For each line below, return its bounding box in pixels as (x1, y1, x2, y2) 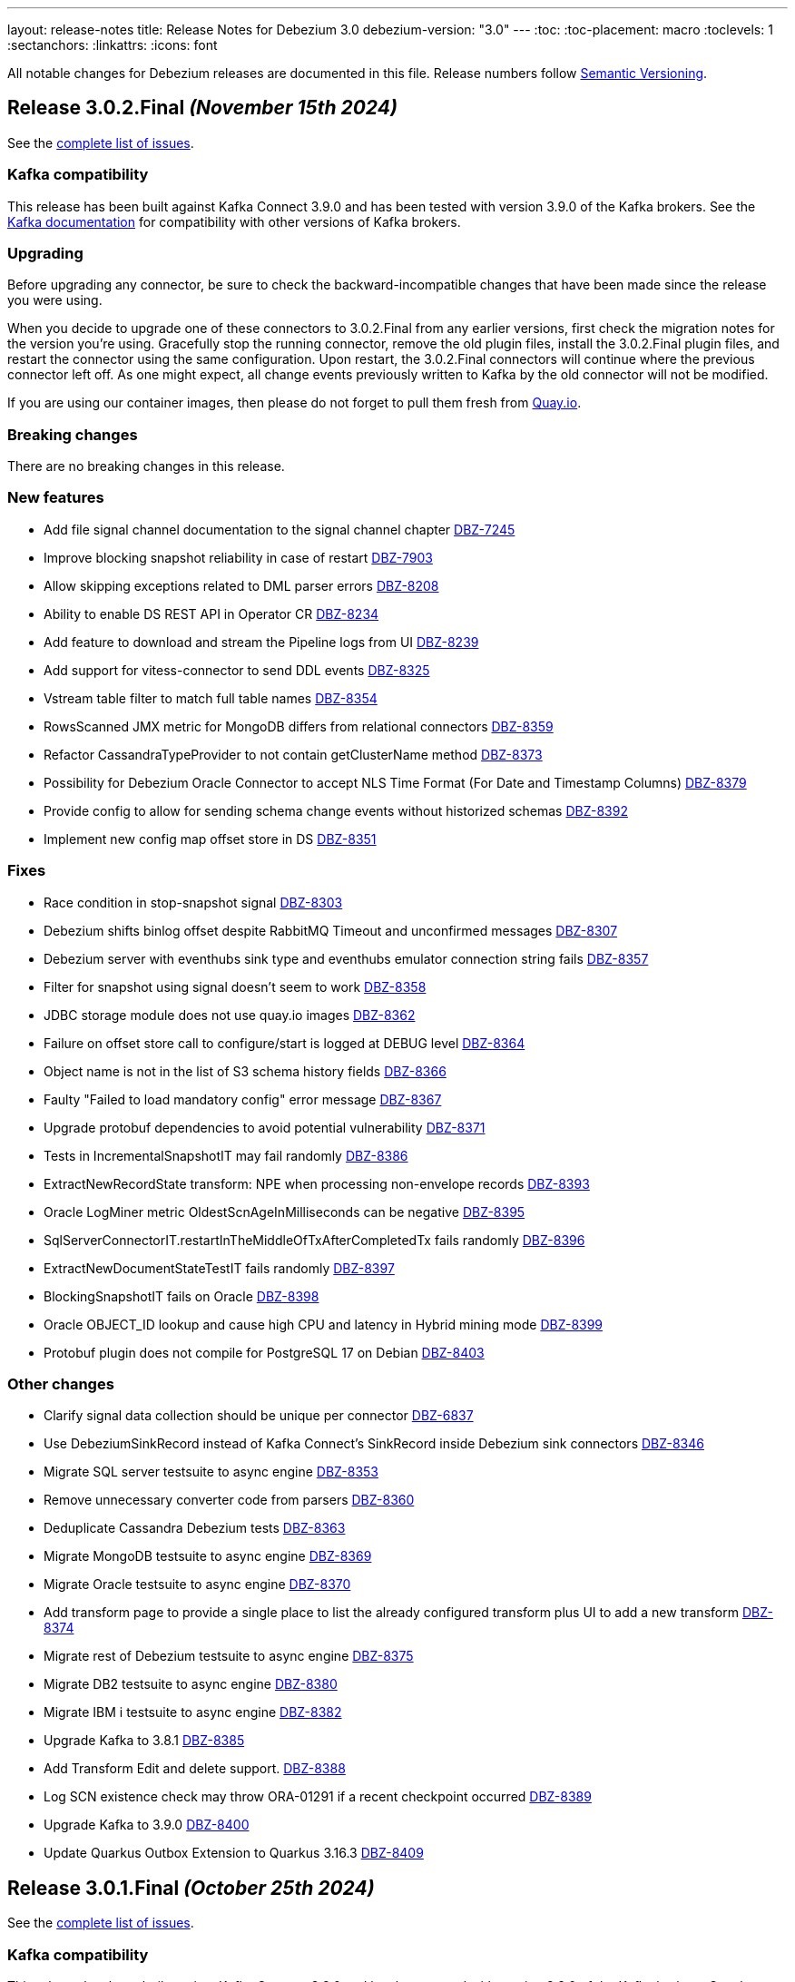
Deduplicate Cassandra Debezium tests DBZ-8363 (44, 1520, 346, 1536)
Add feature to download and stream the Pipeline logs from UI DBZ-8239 (44, 633, 479, 650)
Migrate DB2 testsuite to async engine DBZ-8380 (44, 1676, 338, 1693)
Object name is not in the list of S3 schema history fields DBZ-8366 (44, 1063, 447, 1079)
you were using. (7, 292, 103, 309)
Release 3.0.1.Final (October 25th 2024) (7, 1876, 375, 1899)
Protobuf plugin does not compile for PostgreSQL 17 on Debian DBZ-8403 (44, 1344, 485, 1360)
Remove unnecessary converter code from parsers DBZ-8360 (44, 1492, 415, 1508)
